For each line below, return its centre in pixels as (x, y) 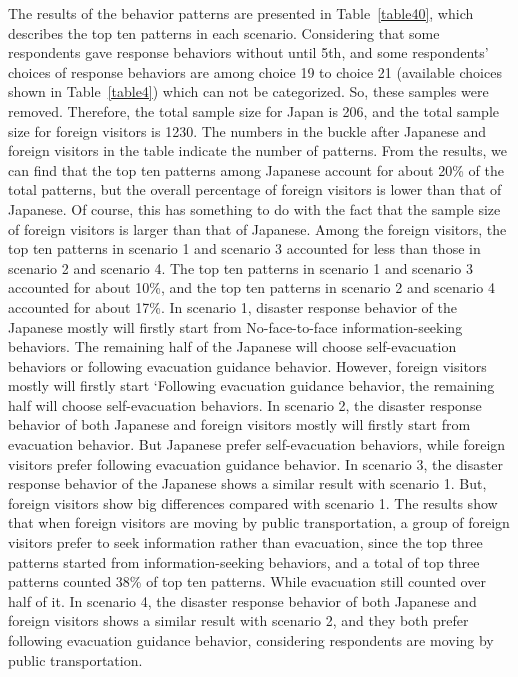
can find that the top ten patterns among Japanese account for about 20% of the (256, 169)
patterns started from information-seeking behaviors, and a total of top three (244, 561)
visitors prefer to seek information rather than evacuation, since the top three (245, 542)
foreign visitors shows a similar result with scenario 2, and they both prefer (238, 620)
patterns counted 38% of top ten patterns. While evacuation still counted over (247, 581)
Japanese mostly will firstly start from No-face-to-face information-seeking (235, 326)
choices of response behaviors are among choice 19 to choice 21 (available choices (255, 71)
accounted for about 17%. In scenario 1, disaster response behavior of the (232, 306)
